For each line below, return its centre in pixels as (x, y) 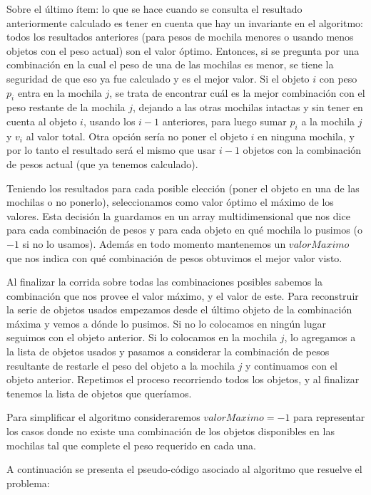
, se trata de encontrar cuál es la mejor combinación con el (237, 92)
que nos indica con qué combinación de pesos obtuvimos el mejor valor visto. (174, 257)
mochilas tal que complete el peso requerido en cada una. (131, 445)
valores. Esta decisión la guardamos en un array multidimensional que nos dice (178, 215)
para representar (329, 417)
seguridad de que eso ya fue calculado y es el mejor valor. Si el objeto (158, 78)
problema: (28, 483)
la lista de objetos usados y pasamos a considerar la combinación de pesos (168, 351)
